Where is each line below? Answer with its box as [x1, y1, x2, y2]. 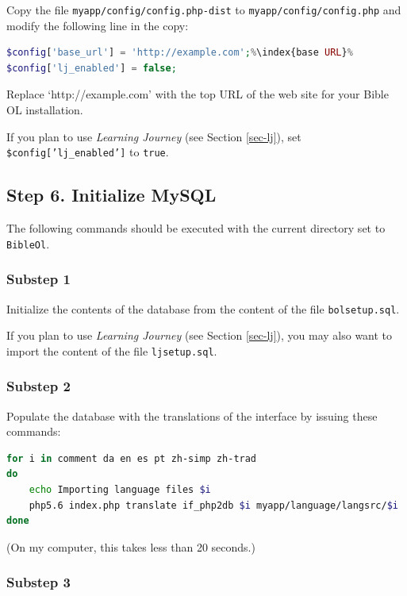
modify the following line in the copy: [6, 17, 189, 33]
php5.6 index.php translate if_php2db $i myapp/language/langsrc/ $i [29, 499, 398, 511]
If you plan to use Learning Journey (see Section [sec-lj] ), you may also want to [6, 327, 393, 344]
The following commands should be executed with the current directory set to [6, 220, 386, 236]
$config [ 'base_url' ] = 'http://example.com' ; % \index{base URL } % [6, 47, 353, 59]
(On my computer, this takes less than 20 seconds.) [6, 538, 255, 555]
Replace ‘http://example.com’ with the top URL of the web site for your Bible [6, 86, 389, 102]
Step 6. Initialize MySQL [6, 183, 217, 207]
